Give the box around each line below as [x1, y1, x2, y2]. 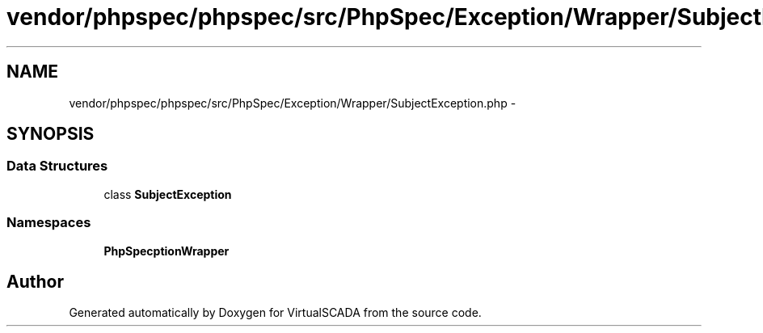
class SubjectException [103, 187, 232, 201]
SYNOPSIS [6, 124, 95, 145]
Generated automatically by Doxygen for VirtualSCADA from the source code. [69, 306, 482, 320]
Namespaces [6, 214, 91, 231]
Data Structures [6, 158, 108, 175]
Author [6, 271, 64, 292]
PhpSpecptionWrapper [103, 243, 230, 258]
